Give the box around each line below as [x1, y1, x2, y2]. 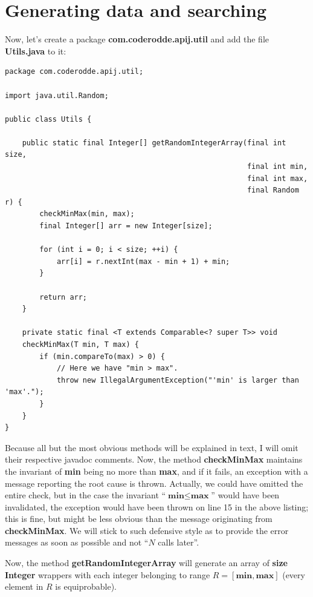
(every [282, 568, 305, 581]
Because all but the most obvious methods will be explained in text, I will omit [5, 441, 298, 454]
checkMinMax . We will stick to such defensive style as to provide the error [5, 524, 289, 536]
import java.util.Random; [5, 91, 109, 100]
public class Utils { [5, 114, 92, 124]
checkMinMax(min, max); [39, 209, 135, 219]
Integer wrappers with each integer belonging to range [5, 568, 210, 581]
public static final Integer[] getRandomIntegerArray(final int [22, 138, 286, 147]
